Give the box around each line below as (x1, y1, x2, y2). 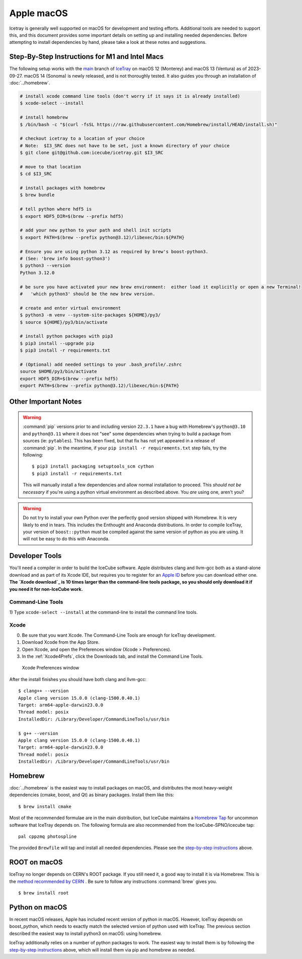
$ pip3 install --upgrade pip (20, 341, 95, 346)
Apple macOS (9, 8, 68, 19)
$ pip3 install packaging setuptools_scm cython (32, 464, 154, 469)
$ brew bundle (20, 192, 55, 198)
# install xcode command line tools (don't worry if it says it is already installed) (20, 93, 241, 99)
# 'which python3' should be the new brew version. (20, 291, 156, 297)
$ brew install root (18, 890, 69, 896)
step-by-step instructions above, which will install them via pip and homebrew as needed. (9, 946, 196, 953)
